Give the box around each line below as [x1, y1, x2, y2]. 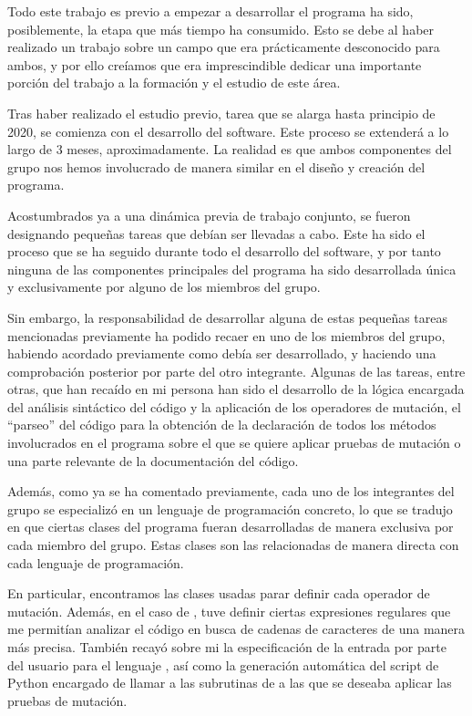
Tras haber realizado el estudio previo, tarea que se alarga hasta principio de [7, 103, 436, 122]
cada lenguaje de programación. [7, 553, 184, 572]
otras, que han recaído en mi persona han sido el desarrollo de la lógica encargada [7, 379, 465, 399]
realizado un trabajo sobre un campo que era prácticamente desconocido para [7, 37, 440, 57]
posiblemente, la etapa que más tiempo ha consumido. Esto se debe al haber [7, 19, 435, 38]
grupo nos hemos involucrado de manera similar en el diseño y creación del [7, 157, 426, 176]
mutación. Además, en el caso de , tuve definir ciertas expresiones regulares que [7, 601, 451, 620]
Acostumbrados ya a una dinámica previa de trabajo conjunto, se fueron [7, 205, 411, 224]
